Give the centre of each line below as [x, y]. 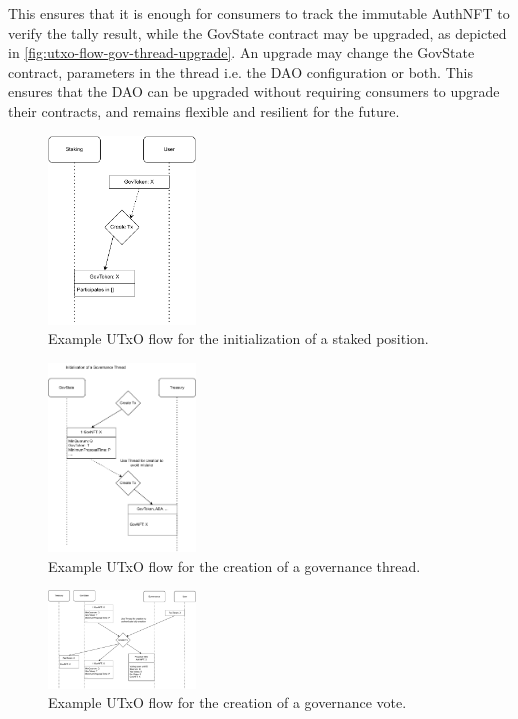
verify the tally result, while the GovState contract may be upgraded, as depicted [257, 32]
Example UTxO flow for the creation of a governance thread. [234, 565]
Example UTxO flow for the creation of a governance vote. [227, 702]
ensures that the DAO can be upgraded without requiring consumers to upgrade [254, 91]
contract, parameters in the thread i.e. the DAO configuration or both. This [240, 71]
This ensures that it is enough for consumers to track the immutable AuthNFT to [259, 13]
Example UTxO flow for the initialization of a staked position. [238, 338]
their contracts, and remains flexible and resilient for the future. [204, 110]
